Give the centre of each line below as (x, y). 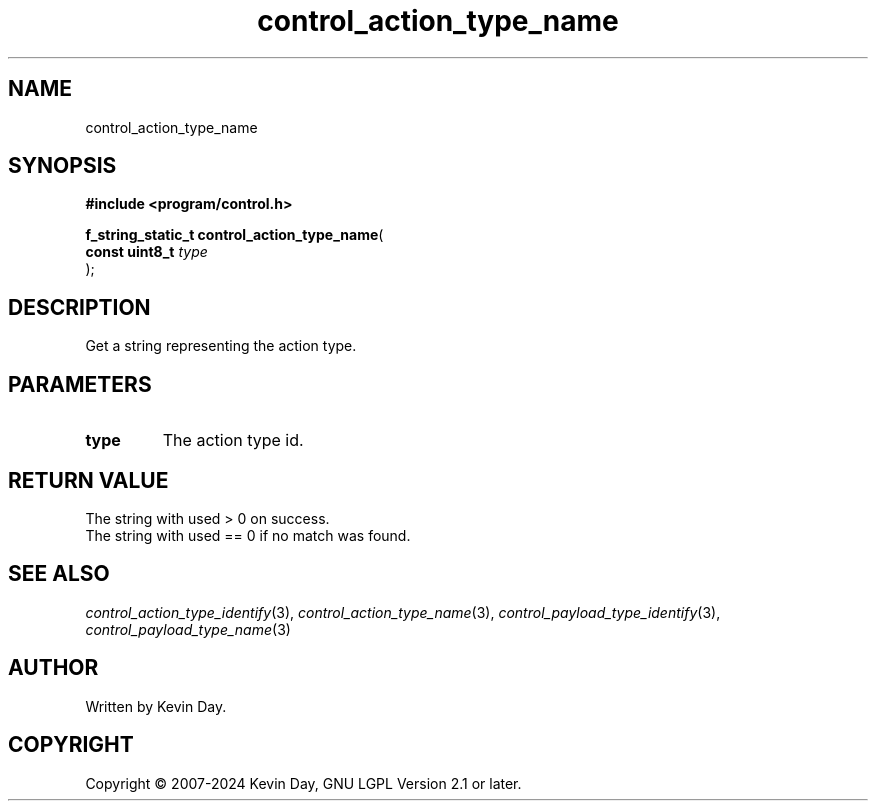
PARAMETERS (80, 384)
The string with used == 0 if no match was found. (248, 535)
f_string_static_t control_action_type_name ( (234, 235)
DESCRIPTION (79, 307)
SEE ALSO (59, 574)
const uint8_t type (146, 252)
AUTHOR (53, 668)
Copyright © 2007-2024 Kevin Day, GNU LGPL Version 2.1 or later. (303, 783)
